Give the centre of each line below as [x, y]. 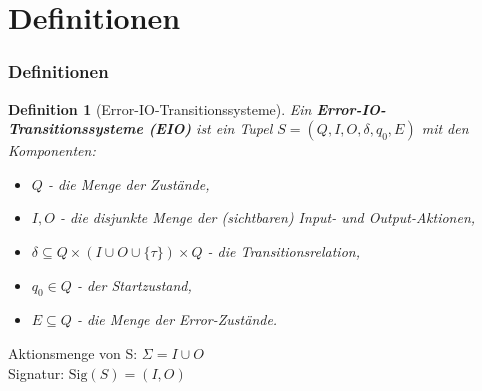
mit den [445, 128]
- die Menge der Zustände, [128, 183]
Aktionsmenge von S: [73, 352]
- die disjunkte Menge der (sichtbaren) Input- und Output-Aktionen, [267, 217]
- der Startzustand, [134, 284]
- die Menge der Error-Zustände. [177, 319]
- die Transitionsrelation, [283, 250]
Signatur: [36, 372]
